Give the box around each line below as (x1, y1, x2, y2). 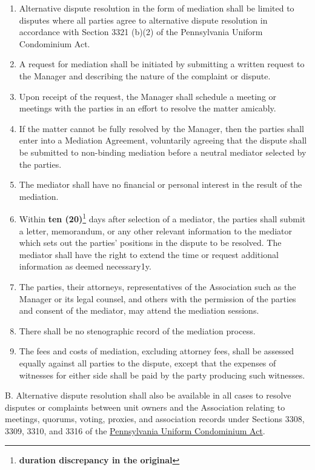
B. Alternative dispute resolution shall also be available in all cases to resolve (5, 389, 291, 402)
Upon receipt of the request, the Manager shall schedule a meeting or (19, 90, 277, 102)
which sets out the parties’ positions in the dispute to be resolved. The (19, 236, 282, 249)
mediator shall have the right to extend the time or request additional (19, 248, 279, 260)
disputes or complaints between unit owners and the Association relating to (5, 400, 285, 413)
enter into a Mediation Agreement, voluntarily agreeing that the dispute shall (19, 134, 307, 147)
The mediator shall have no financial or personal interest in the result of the (19, 178, 302, 191)
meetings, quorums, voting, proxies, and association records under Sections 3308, (5, 412, 305, 425)
